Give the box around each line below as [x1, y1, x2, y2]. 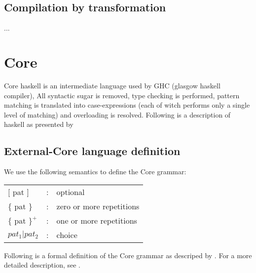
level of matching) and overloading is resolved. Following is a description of [4, 109, 231, 119]
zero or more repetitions [56, 200, 140, 212]
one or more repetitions [56, 214, 137, 226]
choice [56, 229, 77, 240]
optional [56, 186, 85, 197]
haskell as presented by [4, 119, 73, 129]
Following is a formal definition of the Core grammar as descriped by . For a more [4, 250, 252, 260]
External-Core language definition [4, 143, 181, 158]
